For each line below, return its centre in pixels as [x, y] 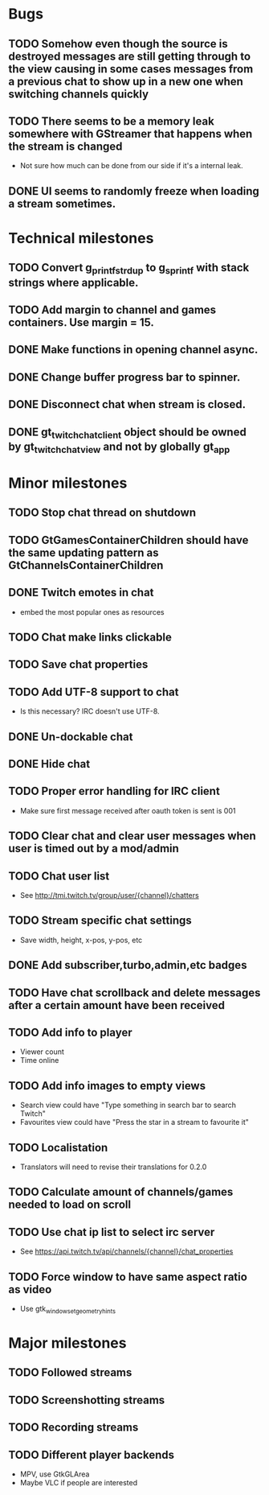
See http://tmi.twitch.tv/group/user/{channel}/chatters [109, 896]
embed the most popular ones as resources [92, 612]
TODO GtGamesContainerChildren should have [128, 540]
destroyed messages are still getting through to [130, 56]
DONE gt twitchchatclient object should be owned [127, 433]
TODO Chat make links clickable [90, 638]
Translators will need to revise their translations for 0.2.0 [113, 1167]
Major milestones [67, 1343]
